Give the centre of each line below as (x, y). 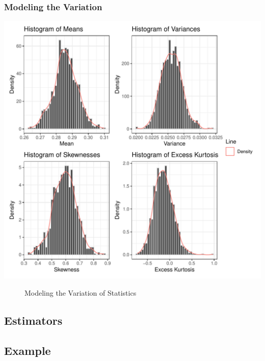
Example (28, 350)
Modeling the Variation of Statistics (81, 292)
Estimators (33, 320)
